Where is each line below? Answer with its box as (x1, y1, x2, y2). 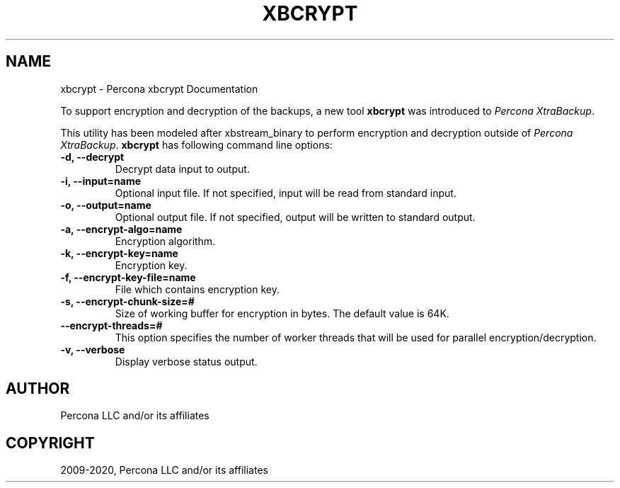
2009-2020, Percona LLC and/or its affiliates (60, 464, 268, 477)
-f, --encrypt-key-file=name (60, 271, 196, 283)
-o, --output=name (60, 198, 151, 211)
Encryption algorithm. (115, 234, 216, 247)
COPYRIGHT (6, 433, 95, 452)
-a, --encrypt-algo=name (60, 222, 183, 235)
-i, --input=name (60, 174, 142, 187)
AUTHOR (6, 380, 70, 398)
